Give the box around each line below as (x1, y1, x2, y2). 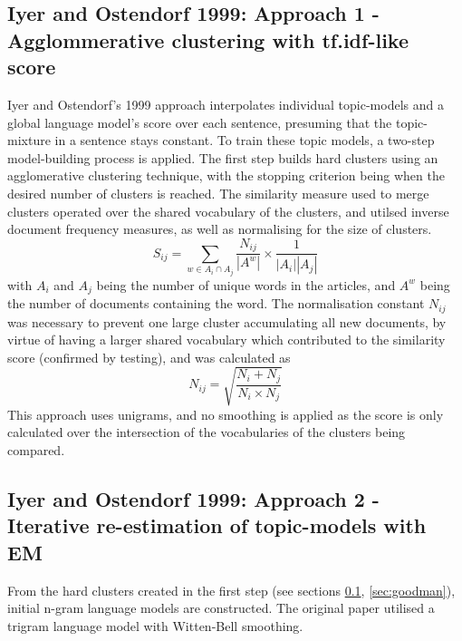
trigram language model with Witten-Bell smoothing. (7, 616, 303, 635)
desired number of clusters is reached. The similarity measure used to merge (7, 183, 429, 202)
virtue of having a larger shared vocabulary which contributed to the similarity (7, 330, 446, 349)
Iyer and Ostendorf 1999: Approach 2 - (7, 485, 380, 512)
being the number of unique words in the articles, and (96, 275, 396, 294)
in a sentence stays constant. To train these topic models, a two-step (54, 131, 435, 150)
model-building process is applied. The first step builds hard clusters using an (7, 148, 438, 167)
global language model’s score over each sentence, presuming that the (7, 112, 392, 131)
